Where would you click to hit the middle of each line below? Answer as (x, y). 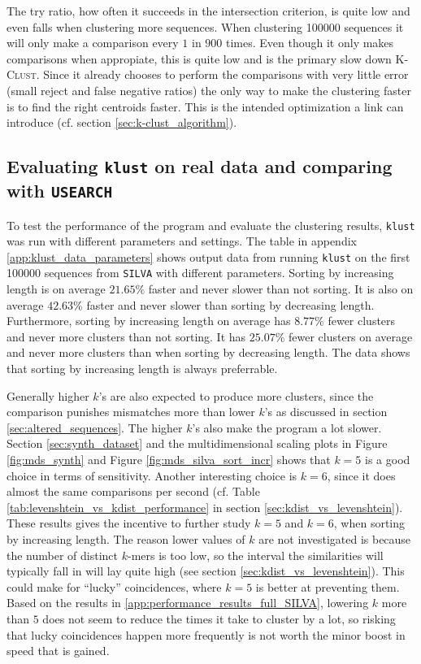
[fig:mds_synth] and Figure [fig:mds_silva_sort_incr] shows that (169, 459)
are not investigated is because (335, 538)
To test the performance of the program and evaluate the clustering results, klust (211, 225)
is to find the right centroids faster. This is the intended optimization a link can (205, 106)
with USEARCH (60, 191)
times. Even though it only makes (310, 43)
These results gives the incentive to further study (129, 523)
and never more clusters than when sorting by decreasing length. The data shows (208, 352)
